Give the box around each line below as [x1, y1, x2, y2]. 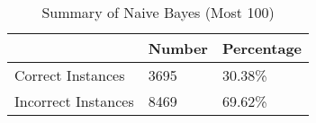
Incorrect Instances [14, 91, 134, 111]
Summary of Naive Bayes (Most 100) [41, 2, 275, 22]
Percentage [221, 38, 302, 58]
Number [148, 38, 208, 58]
